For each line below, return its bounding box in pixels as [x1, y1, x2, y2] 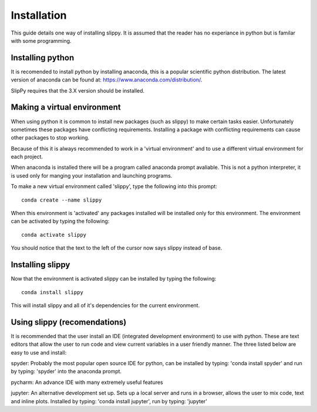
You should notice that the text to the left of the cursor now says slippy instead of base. [11, 244, 222, 251]
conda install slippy [21, 289, 83, 295]
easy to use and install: [11, 349, 67, 356]
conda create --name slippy [21, 196, 102, 203]
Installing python [11, 53, 75, 63]
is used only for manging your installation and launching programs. [11, 172, 173, 179]
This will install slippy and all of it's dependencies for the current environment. [11, 302, 200, 309]
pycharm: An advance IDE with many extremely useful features [11, 379, 164, 386]
